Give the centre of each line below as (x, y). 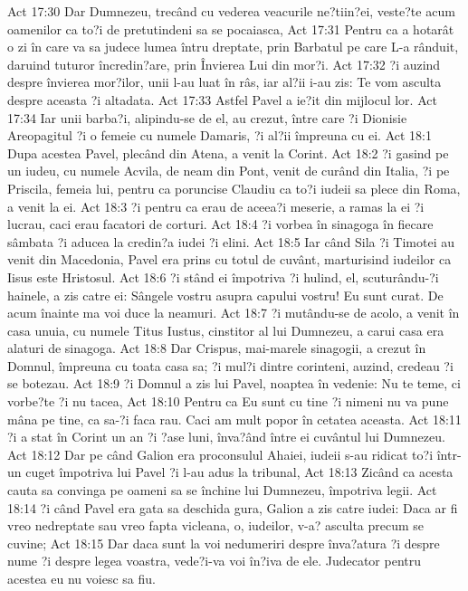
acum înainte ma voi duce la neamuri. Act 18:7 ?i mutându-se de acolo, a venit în (234, 313)
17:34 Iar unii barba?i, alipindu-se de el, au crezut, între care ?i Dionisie (207, 117)
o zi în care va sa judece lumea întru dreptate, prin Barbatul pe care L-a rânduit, (233, 47)
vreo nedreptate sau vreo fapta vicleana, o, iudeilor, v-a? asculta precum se (216, 525)
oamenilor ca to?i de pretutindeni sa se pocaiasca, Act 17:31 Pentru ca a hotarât (231, 29)
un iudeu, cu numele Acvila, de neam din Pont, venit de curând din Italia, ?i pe (229, 171)
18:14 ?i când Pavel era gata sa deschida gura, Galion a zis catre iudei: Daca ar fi (233, 507)
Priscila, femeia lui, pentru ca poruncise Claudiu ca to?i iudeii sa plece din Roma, (234, 188)
